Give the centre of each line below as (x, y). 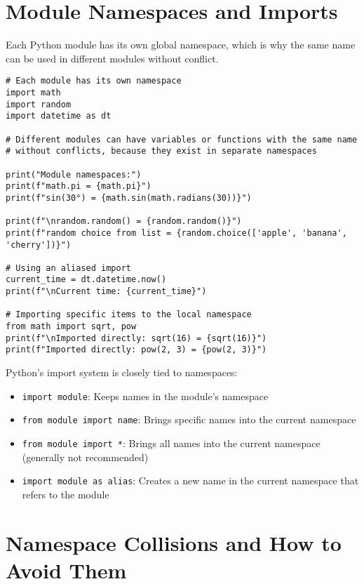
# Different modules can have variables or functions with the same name (182, 139)
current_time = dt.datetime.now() (86, 280)
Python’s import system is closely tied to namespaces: (122, 372)
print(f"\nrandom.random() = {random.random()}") (124, 221)
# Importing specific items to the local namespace (129, 315)
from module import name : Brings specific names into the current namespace (189, 419)
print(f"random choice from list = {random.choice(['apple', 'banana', (176, 233)
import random (39, 104)
